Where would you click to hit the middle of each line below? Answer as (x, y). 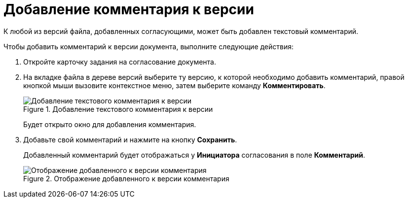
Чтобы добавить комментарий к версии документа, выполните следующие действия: (149, 46)
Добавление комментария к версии (129, 9)
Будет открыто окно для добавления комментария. (110, 124)
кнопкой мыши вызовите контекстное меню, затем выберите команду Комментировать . (174, 85)
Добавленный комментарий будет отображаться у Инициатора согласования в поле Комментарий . (194, 155)
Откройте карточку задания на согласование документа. (120, 62)
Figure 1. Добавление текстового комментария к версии (118, 109)
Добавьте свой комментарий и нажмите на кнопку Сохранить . (130, 139)
